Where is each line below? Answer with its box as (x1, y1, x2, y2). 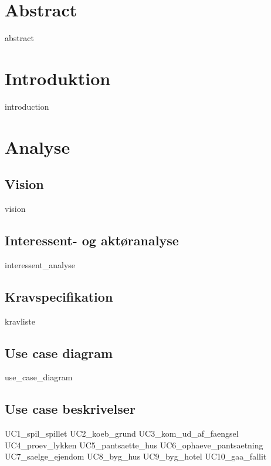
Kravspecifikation (5, 287, 113, 305)
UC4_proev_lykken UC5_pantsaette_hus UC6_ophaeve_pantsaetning (5, 438, 263, 451)
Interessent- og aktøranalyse (5, 231, 179, 249)
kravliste (5, 315, 35, 327)
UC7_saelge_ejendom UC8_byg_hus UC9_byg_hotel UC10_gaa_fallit (5, 450, 267, 462)
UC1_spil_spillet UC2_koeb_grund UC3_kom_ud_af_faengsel (5, 427, 239, 440)
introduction (5, 100, 49, 112)
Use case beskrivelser (5, 400, 135, 418)
